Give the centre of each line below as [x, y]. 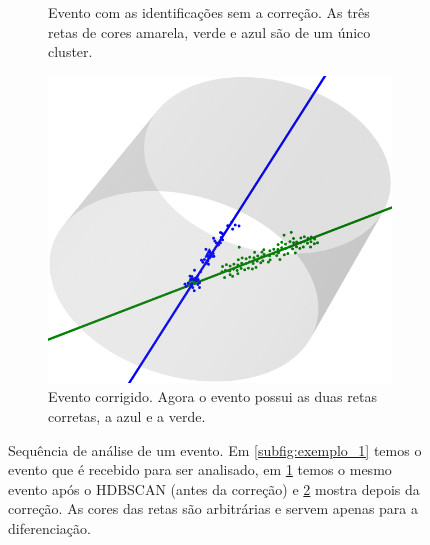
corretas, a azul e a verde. [127, 415]
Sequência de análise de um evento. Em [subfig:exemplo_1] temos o [215, 449]
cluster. [70, 51]
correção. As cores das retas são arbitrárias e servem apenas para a [213, 508]
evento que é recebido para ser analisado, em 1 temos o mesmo [200, 469]
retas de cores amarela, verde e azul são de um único [209, 31]
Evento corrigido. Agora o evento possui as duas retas [212, 396]
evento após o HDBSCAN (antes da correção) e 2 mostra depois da [214, 488]
